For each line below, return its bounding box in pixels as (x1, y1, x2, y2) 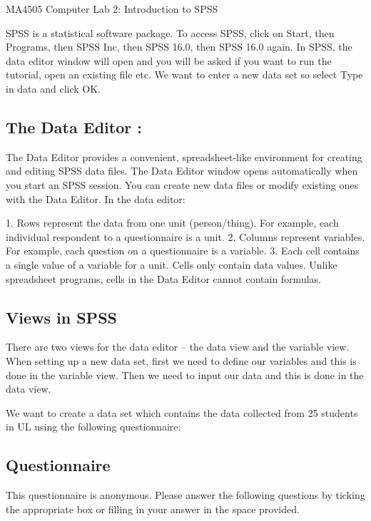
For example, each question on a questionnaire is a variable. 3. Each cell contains (6, 243, 360, 258)
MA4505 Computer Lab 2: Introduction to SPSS (6, 1, 218, 16)
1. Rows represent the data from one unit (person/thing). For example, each (6, 215, 339, 230)
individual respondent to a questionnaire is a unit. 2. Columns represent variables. (6, 229, 365, 244)
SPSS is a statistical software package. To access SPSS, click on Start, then (6, 25, 335, 40)
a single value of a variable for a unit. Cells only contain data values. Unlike (6, 257, 337, 272)
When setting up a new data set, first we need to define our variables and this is (6, 353, 357, 368)
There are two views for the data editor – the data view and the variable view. (6, 339, 350, 354)
